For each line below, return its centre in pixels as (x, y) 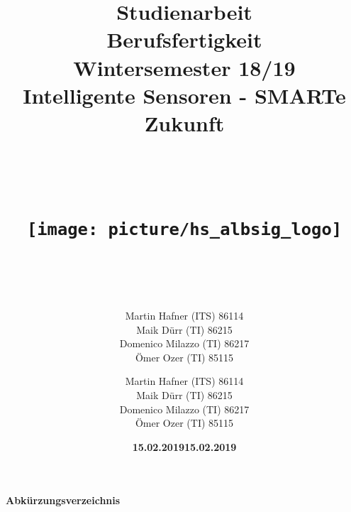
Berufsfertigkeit (184, 39)
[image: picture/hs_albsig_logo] (184, 229)
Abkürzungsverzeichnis (63, 500)
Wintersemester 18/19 (184, 67)
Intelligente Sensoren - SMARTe (184, 95)
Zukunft (184, 122)
